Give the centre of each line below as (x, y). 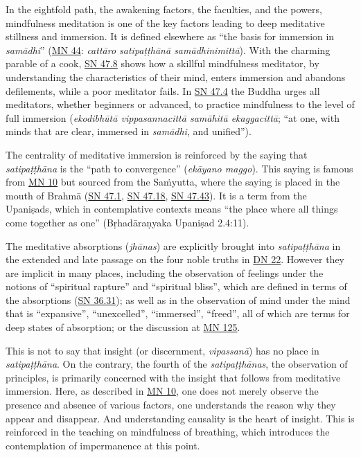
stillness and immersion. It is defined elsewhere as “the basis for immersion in (170, 36)
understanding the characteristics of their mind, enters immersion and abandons (176, 77)
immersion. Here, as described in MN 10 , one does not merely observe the (162, 391)
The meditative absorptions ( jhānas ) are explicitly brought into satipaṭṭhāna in (173, 245)
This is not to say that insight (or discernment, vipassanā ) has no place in (162, 350)
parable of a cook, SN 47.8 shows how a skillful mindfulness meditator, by (162, 63)
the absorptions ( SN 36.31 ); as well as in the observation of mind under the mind (178, 299)
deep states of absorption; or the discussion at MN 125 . (123, 327)
